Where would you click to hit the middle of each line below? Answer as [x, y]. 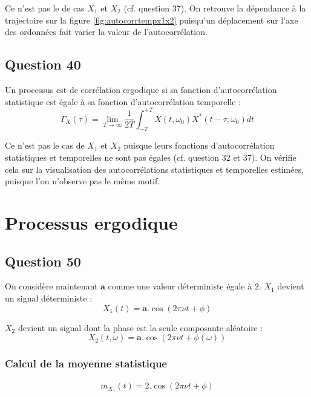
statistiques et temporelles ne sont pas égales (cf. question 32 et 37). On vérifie [151, 157]
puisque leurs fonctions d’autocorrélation [199, 145]
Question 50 [43, 261]
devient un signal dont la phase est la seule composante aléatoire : [140, 327]
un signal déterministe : [49, 298]
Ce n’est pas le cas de [45, 145]
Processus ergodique [91, 223]
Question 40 [43, 64]
